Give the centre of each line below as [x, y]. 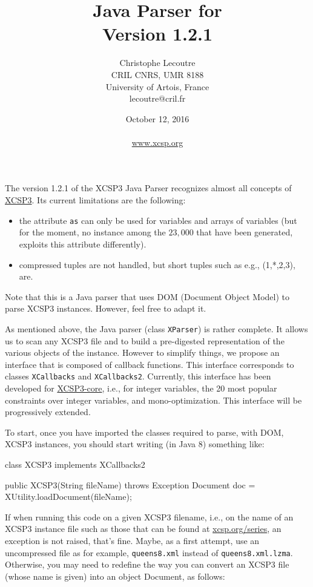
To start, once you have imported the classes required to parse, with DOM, [144, 432]
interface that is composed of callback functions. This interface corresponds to [150, 364]
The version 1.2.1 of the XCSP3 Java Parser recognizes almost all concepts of [148, 188]
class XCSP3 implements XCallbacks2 [75, 464]
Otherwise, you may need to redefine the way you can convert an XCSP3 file [147, 564]
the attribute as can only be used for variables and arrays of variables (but [158, 220]
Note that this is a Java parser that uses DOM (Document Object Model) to [147, 296]
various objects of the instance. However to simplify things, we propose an [142, 353]
